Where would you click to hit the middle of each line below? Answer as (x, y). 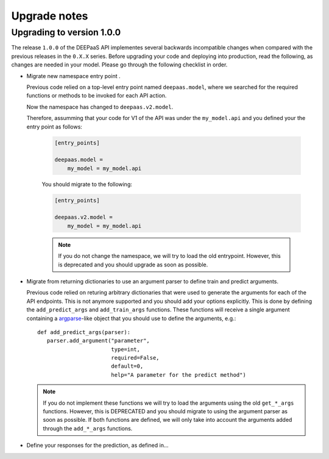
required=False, (135, 358)
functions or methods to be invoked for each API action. (97, 96)
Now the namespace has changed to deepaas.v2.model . (100, 107)
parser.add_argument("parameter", (98, 341)
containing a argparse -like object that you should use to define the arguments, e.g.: (131, 318)
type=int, (125, 349)
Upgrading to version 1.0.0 (66, 32)
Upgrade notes (50, 16)
